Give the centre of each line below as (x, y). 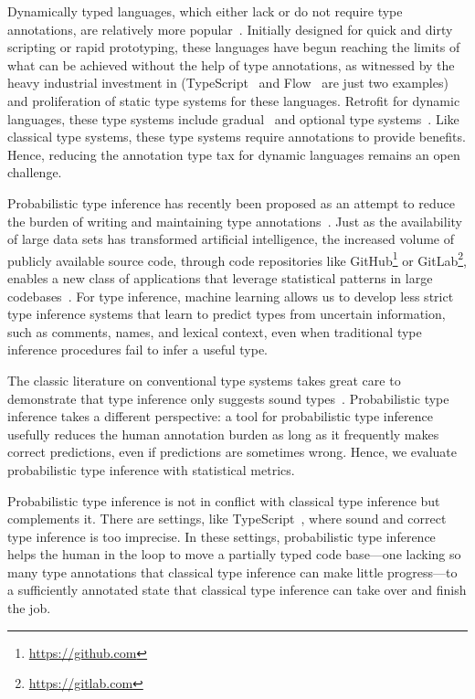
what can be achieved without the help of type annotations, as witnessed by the (231, 64)
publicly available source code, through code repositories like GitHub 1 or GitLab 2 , (237, 259)
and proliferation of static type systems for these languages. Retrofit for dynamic (234, 100)
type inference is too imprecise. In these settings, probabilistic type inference (222, 536)
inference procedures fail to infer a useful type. (137, 349)
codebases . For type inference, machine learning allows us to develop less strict (231, 296)
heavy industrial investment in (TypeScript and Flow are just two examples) (228, 83)
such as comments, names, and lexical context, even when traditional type (215, 331)
